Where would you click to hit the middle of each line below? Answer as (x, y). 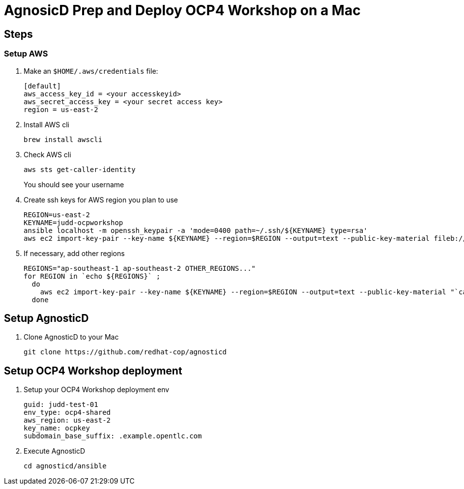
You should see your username (74, 184)
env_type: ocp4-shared (67, 413)
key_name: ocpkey (57, 428)
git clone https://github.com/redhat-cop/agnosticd (125, 352)
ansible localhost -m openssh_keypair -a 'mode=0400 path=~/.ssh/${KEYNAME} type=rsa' (196, 230)
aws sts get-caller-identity (80, 169)
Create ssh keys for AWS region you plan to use (101, 200)
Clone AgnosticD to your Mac (71, 337)
